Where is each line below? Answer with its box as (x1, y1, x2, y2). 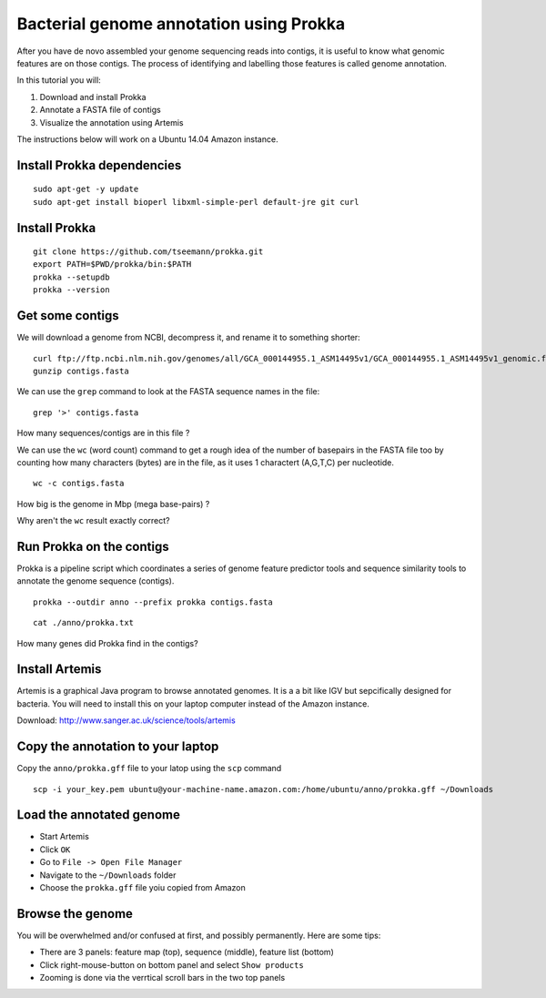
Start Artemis (39, 831, 90, 842)
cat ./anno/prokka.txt (33, 617, 135, 628)
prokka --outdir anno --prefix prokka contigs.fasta (33, 596, 273, 607)
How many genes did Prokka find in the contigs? (16, 637, 199, 648)
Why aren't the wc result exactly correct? (16, 515, 170, 526)
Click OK (39, 843, 71, 855)
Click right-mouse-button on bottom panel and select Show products (39, 959, 304, 970)
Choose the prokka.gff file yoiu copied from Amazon (39, 882, 246, 892)
